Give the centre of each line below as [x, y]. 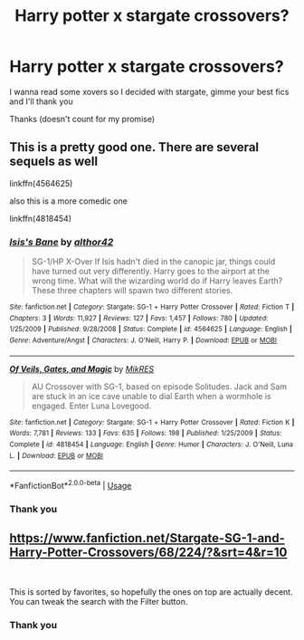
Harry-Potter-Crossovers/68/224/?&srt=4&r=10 [148, 553]
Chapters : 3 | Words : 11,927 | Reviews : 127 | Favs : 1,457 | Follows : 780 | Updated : [139, 318]
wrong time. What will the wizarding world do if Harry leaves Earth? [157, 281]
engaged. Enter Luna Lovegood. [91, 406]
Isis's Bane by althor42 [62, 242]
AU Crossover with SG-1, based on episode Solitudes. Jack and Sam [159, 387]
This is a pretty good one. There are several [134, 147]
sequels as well [53, 162]
